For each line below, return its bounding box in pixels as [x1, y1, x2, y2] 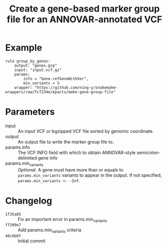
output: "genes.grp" [14, 63, 57, 68]
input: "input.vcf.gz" [14, 67, 62, 72]
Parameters [5, 106, 55, 118]
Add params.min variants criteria [18, 227, 81, 234]
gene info [38, 154, 58, 161]
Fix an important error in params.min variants [18, 216, 107, 223]
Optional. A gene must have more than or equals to [18, 167, 124, 173]
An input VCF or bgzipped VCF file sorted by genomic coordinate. [18, 128, 154, 134]
